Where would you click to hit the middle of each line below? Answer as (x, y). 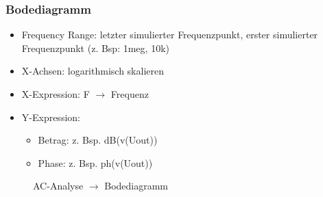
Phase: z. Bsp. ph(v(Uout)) (95, 162)
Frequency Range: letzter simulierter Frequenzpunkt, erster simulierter (170, 35)
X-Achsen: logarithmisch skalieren (93, 71)
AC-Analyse (58, 186)
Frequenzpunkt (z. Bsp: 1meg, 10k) (95, 48)
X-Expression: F (56, 94)
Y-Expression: (51, 117)
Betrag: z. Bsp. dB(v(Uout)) (98, 140)
